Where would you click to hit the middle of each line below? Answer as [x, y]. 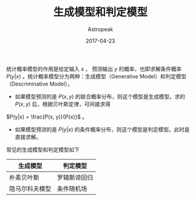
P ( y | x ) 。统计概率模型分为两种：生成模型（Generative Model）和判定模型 [97, 76]
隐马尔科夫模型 [30, 188]
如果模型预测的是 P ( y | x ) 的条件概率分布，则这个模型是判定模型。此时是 [102, 129]
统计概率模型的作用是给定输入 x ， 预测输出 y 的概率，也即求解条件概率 [94, 69]
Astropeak [100, 29]
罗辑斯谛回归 [75, 177]
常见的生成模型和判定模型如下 [43, 150]
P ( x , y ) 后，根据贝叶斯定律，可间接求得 [62, 104]
